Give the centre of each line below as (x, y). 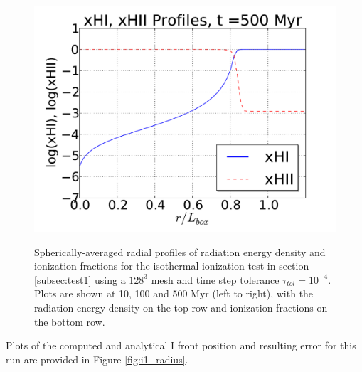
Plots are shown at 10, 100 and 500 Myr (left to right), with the (174, 293)
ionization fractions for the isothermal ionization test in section (172, 266)
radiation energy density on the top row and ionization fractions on (181, 307)
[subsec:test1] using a (80, 279)
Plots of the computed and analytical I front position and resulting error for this (181, 345)
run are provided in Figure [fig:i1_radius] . (97, 359)
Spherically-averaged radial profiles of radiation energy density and (180, 251)
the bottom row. (70, 321)
